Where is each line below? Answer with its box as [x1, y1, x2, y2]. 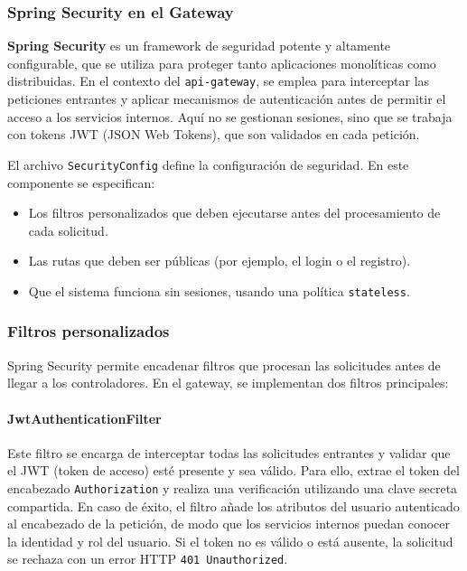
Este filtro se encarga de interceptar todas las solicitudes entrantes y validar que [7, 443, 451, 462]
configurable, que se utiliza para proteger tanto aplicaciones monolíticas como [7, 53, 436, 72]
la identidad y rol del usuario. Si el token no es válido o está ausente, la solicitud [7, 531, 453, 550]
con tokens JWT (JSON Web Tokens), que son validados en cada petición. [7, 125, 420, 144]
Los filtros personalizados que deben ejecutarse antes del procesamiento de [28, 203, 441, 222]
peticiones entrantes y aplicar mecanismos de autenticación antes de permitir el [7, 89, 446, 108]
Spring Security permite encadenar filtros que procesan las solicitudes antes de [7, 355, 441, 374]
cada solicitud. [28, 220, 108, 239]
